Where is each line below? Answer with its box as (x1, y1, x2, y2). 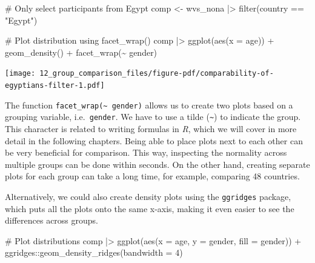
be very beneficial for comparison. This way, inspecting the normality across (5, 146, 287, 159)
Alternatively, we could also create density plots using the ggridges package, (5, 190, 291, 202)
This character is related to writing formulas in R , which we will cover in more (5, 122, 297, 135)
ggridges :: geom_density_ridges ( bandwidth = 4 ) (5, 246, 183, 259)
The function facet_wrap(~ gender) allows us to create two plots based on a (5, 98, 293, 111)
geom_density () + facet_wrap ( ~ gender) (5, 45, 157, 58)
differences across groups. (5, 214, 99, 227)
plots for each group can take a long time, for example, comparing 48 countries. (5, 170, 300, 182)
